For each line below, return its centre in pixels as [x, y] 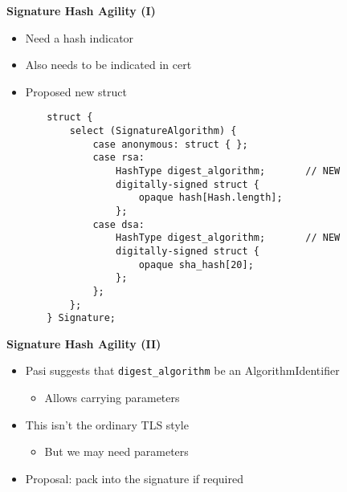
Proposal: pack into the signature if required [135, 478]
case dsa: [118, 224]
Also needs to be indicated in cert [108, 65]
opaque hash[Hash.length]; [210, 198]
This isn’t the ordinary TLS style [107, 424]
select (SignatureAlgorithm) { [153, 131]
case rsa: [118, 158]
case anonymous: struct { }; [170, 144]
